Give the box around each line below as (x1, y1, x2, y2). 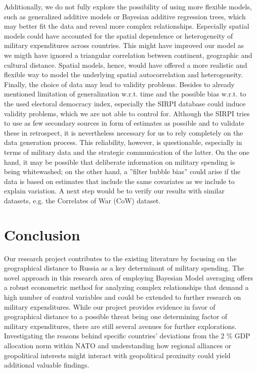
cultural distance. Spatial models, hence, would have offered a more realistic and (4, 59, 247, 70)
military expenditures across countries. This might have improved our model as (4, 40, 244, 50)
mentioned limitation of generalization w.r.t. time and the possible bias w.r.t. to (4, 89, 246, 99)
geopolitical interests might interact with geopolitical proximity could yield (4, 350, 231, 360)
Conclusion (4, 224, 81, 244)
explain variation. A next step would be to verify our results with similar (4, 186, 225, 196)
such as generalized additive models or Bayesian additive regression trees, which (4, 11, 246, 21)
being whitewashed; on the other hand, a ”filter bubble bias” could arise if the (4, 166, 241, 177)
